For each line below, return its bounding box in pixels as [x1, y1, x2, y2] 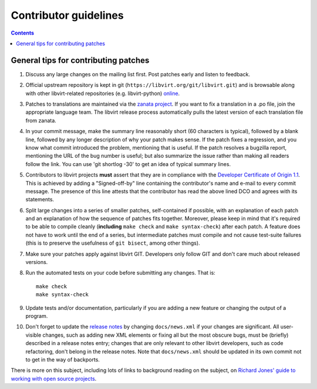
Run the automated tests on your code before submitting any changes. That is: [25, 269, 215, 276]
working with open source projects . [11, 375, 97, 382]
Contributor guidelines [11, 9, 124, 22]
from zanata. [25, 117, 57, 124]
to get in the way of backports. [25, 356, 100, 363]
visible [25, 332, 42, 339]
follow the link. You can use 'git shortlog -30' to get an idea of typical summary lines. [25, 160, 231, 167]
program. [25, 313, 48, 319]
